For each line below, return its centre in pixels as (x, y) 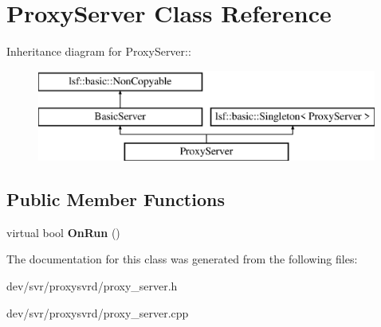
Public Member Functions (116, 199)
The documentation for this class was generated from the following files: (182, 259)
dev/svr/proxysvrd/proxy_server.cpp (98, 312)
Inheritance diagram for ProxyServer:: (99, 51)
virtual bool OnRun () (63, 232)
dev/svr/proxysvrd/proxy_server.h (92, 286)
